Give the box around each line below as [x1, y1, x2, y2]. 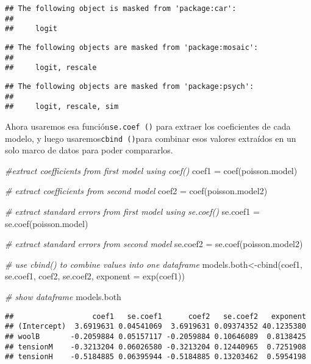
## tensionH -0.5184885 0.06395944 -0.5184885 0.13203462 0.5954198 [5, 352, 306, 362]
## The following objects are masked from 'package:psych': [5, 82, 254, 91]
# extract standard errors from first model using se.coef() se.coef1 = [5, 205, 260, 217]
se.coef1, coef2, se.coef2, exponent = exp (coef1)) [5, 270, 185, 282]
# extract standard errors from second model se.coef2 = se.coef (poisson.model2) [5, 237, 303, 250]
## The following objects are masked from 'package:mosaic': [5, 43, 259, 52]
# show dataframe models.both [5, 290, 121, 303]
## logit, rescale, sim [5, 102, 119, 111]
